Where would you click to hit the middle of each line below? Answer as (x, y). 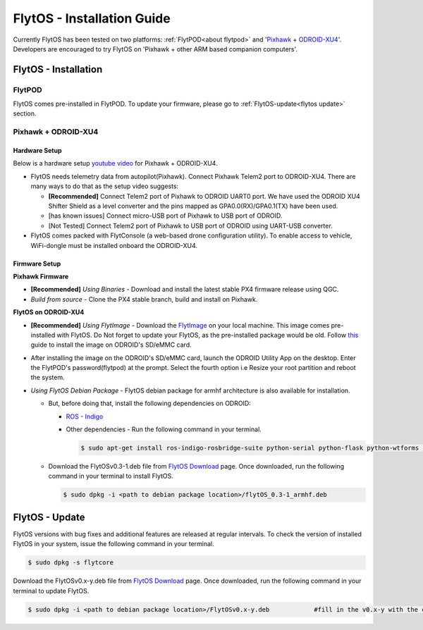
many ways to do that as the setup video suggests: (105, 186)
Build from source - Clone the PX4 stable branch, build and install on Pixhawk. (144, 299)
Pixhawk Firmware (41, 276)
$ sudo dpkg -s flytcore (71, 563)
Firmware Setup (37, 264)
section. (25, 113)
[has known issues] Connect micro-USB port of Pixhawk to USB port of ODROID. (165, 216)
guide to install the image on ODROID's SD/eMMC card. (111, 345)
